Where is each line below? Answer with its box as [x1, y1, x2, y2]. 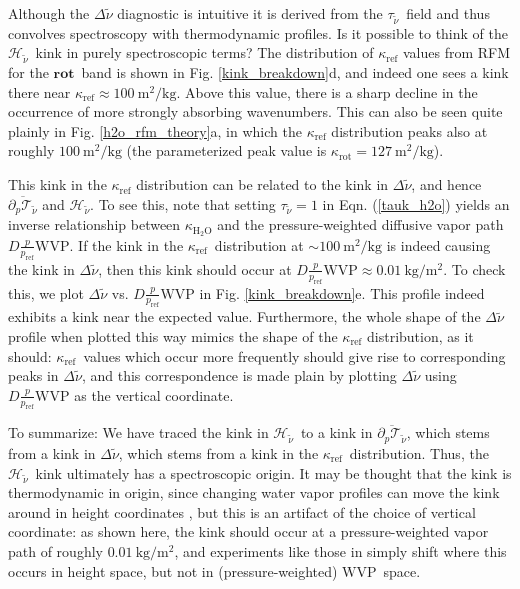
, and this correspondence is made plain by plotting [81, 365, 397, 386]
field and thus [406, 3, 490, 23]
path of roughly [8, 541, 103, 562]
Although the [8, 3, 90, 23]
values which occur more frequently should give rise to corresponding [83, 345, 506, 366]
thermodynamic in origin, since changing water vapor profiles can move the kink [8, 482, 500, 503]
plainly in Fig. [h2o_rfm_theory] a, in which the [8, 120, 302, 141]
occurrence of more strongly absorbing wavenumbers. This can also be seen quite [8, 101, 503, 122]
